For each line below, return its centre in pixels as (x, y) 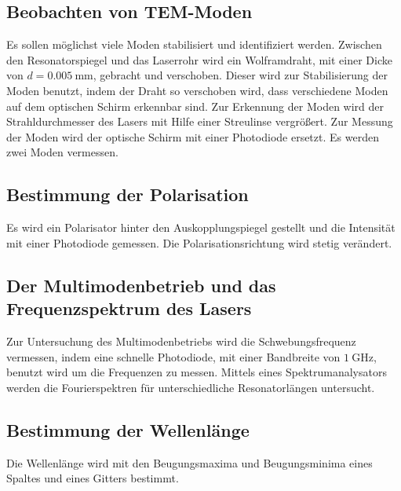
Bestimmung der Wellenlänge (128, 429)
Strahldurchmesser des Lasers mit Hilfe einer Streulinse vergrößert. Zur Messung (200, 121)
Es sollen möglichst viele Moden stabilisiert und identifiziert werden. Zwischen (194, 44)
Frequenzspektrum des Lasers (129, 308)
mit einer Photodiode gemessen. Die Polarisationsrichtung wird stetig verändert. (199, 242)
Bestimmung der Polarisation (128, 194)
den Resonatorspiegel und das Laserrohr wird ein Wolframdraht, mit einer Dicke (199, 59)
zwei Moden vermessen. (62, 152)
